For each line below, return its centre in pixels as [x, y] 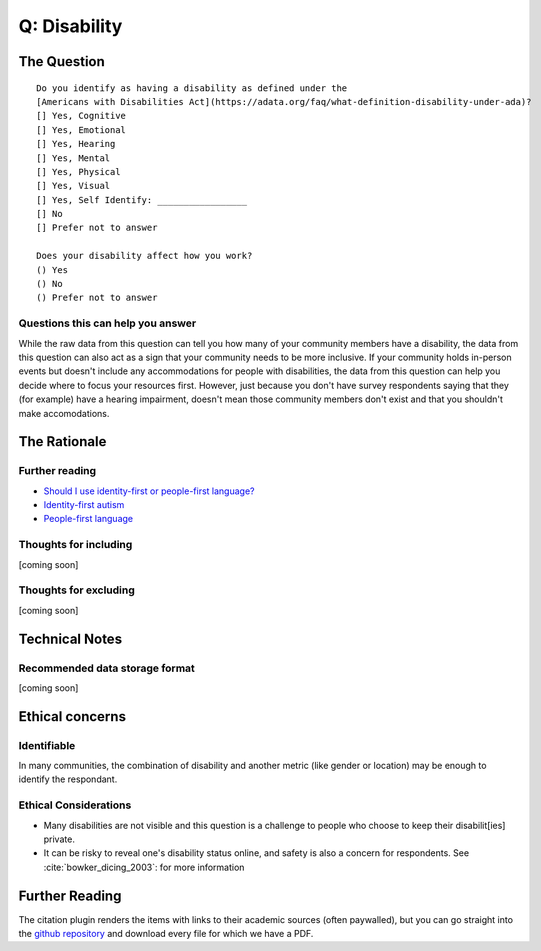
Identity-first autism [84, 505]
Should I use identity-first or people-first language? [149, 491]
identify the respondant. [68, 779]
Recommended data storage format [106, 668]
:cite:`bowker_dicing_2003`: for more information [144, 867]
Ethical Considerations [75, 805]
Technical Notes [70, 638]
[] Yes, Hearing [76, 144]
